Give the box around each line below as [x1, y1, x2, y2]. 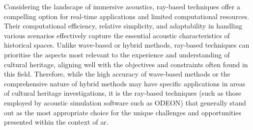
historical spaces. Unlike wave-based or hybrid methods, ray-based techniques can [4, 40, 250, 50]
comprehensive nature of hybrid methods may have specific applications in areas [4, 78, 246, 88]
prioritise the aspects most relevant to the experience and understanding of [4, 49, 230, 59]
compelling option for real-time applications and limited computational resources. [4, 11, 249, 21]
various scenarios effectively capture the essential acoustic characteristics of [4, 30, 230, 40]
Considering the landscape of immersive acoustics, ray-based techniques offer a [4, 1, 240, 11]
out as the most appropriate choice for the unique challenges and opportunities [4, 107, 242, 117]
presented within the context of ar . [4, 117, 109, 127]
